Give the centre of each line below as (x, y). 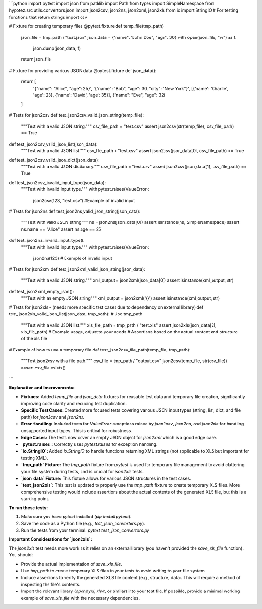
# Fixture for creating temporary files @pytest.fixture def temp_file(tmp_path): (87, 26)
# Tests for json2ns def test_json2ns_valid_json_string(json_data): (75, 211)
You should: (21, 555)
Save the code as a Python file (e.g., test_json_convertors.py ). (83, 523)
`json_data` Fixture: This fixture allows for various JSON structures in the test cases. (106, 478)
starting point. (35, 498)
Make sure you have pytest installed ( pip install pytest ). (76, 517)
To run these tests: (28, 508)
